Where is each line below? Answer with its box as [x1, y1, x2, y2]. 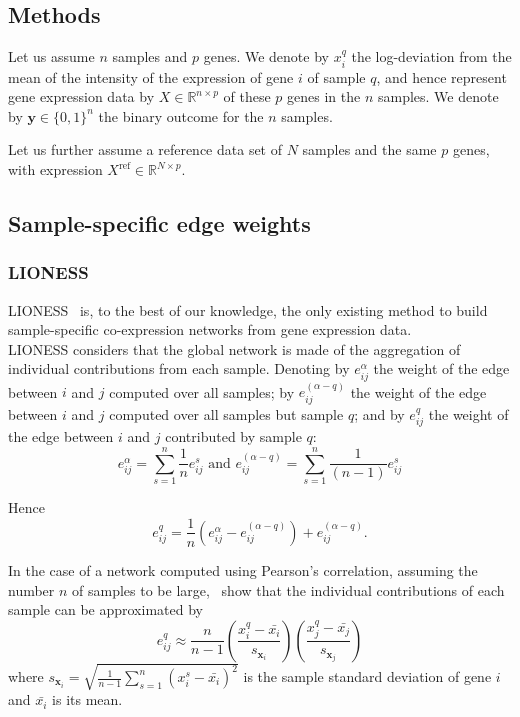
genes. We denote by [203, 46, 329, 67]
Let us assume [8, 46, 95, 67]
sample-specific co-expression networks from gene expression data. [8, 319, 412, 340]
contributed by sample [165, 426, 302, 447]
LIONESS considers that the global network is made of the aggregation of [8, 338, 461, 359]
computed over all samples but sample [109, 403, 344, 424]
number [8, 579, 55, 600]
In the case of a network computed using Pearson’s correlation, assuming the [8, 559, 478, 580]
